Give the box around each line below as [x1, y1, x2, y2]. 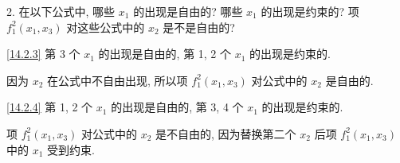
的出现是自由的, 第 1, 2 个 [98, 45, 232, 62]
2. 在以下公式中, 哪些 [6, 3, 116, 19]
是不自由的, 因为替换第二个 [155, 125, 296, 142]
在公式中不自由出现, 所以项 [47, 72, 188, 88]
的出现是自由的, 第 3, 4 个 [111, 99, 244, 115]
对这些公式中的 [66, 18, 145, 35]
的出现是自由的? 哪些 [133, 3, 243, 19]
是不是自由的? [163, 18, 235, 35]
